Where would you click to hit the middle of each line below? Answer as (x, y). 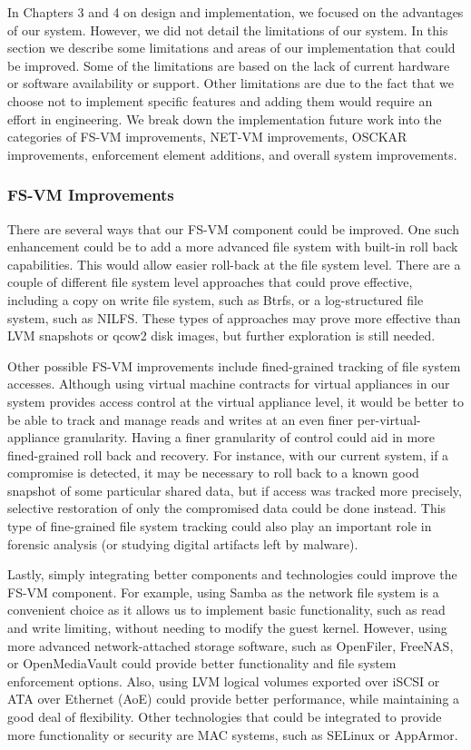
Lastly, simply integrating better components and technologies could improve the (232, 574)
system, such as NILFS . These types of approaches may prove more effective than (234, 317)
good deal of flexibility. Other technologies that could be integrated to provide (225, 716)
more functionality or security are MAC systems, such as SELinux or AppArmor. (233, 734)
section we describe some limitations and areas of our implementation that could (231, 48)
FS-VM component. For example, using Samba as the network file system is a (223, 592)
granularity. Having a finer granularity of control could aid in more (249, 437)
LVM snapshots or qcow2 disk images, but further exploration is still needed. (221, 336)
